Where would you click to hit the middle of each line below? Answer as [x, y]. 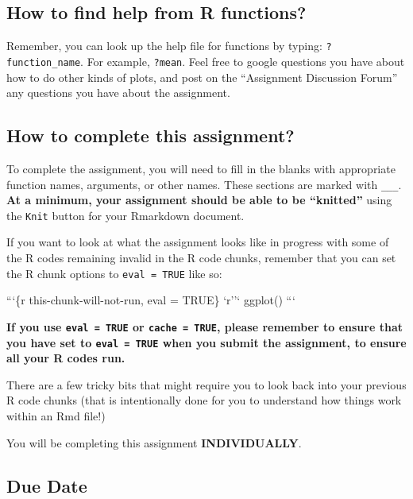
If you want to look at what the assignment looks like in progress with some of [198, 242]
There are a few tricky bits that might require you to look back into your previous [206, 384]
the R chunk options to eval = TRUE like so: [114, 273]
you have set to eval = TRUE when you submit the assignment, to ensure [206, 342]
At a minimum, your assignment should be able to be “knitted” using [199, 200]
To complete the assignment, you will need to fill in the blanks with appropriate [201, 168]
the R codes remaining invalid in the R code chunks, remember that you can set [201, 257]
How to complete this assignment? [151, 135]
